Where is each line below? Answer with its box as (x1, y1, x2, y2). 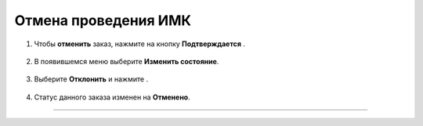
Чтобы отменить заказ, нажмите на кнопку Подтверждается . (34, 39, 246, 49)
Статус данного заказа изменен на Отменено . (34, 92, 191, 102)
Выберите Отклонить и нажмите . (34, 74, 149, 84)
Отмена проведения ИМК (14, 12, 192, 29)
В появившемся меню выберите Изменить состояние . (34, 56, 219, 66)
